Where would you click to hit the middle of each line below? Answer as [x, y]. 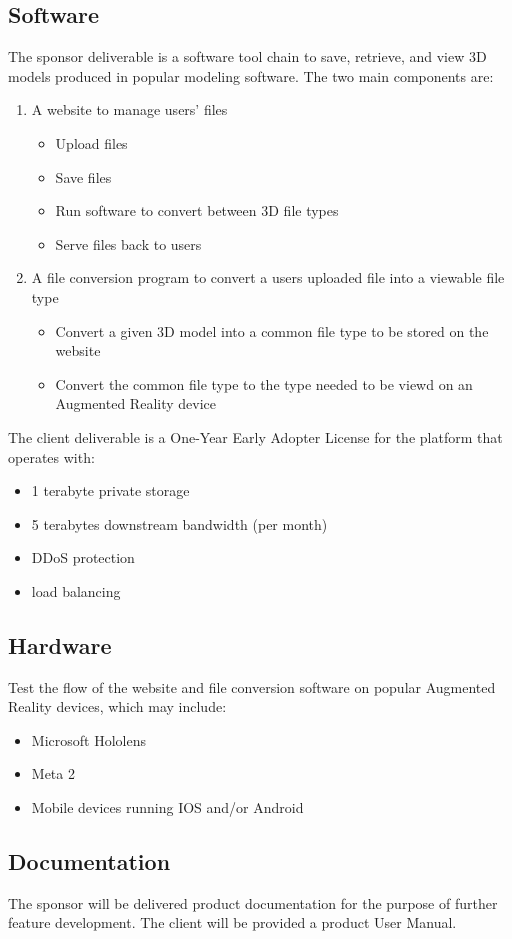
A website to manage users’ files [129, 109]
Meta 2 [53, 773]
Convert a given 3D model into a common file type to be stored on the [272, 330]
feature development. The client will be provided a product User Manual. [232, 922]
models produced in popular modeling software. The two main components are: [251, 75]
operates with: [51, 456]
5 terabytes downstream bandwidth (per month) [179, 523]
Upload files [91, 142]
